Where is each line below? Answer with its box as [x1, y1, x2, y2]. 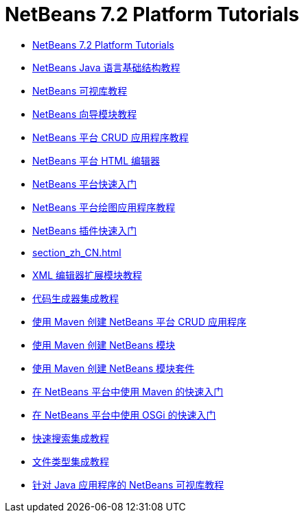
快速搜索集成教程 [32, 432, 109, 444]
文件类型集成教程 [32, 455, 109, 467]
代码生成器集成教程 [32, 292, 119, 304]
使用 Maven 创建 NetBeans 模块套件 [32, 362, 195, 374]
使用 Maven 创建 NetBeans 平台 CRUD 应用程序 [32, 315, 246, 328]
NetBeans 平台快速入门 [32, 177, 137, 190]
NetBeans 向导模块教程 [32, 108, 137, 120]
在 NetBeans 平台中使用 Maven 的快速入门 [32, 385, 224, 397]
